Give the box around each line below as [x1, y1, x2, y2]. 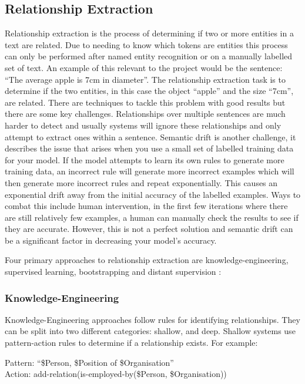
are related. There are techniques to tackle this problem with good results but [5, 96, 286, 108]
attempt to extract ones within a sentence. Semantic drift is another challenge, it [5, 130, 296, 143]
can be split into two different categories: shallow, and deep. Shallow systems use [5, 325, 296, 337]
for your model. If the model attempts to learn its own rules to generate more [5, 153, 284, 166]
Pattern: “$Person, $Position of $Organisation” [5, 356, 174, 368]
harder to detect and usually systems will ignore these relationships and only [5, 119, 281, 131]
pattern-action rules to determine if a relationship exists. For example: [5, 336, 258, 349]
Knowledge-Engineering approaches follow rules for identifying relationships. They [5, 313, 300, 325]
